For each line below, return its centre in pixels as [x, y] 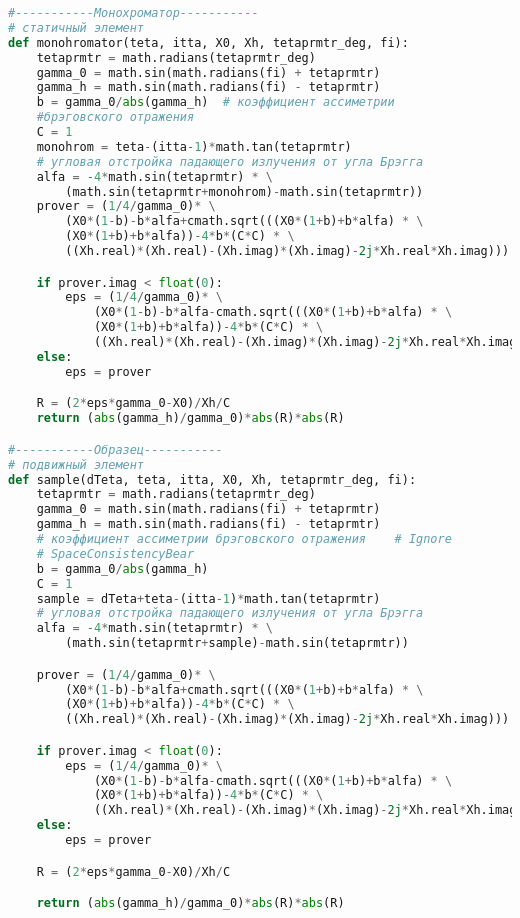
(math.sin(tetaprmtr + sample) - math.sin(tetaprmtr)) [237, 643]
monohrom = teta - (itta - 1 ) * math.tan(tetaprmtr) [194, 146]
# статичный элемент [76, 27]
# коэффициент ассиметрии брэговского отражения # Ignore [244, 539]
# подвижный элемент [76, 464]
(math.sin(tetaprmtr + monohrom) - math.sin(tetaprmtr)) [244, 191]
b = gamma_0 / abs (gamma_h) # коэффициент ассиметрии [215, 102]
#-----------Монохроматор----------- [133, 13]
